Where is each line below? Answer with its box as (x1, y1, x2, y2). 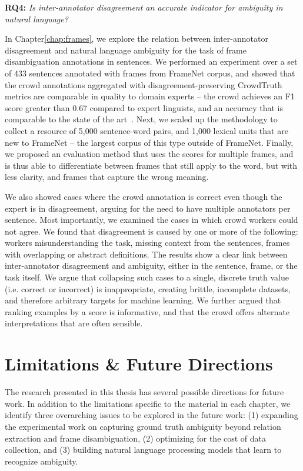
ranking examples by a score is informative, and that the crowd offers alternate (5, 305, 289, 318)
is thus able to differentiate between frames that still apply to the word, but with (5, 159, 298, 171)
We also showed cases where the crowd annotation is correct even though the (5, 190, 282, 202)
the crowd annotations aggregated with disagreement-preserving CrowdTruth (5, 78, 282, 91)
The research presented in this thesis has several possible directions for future (5, 386, 284, 398)
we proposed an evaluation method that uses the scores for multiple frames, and (5, 148, 294, 160)
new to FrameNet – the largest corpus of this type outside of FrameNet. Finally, (5, 136, 294, 148)
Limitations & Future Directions (5, 352, 273, 376)
